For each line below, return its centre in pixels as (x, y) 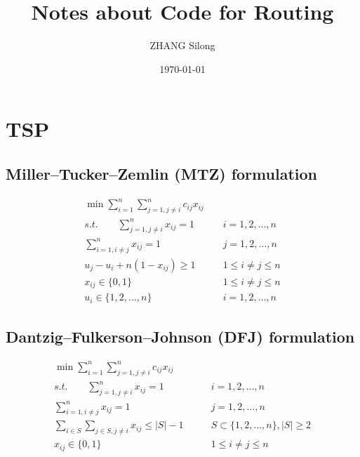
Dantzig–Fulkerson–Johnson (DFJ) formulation (180, 336)
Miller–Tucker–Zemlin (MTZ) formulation (161, 173)
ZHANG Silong (182, 45)
